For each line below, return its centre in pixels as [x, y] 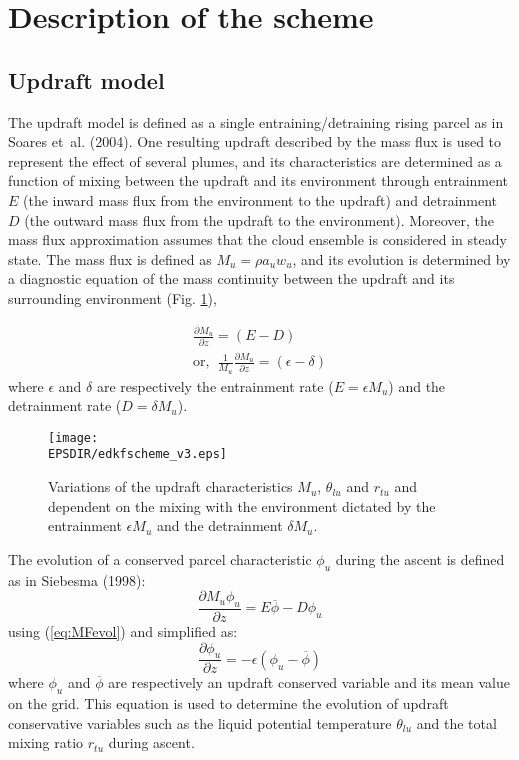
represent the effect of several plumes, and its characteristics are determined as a [255, 160]
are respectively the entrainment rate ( [215, 385]
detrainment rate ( [65, 405]
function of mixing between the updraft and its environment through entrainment [258, 180]
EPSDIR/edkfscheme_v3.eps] [137, 454]
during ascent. [151, 742]
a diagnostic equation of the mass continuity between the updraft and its [231, 278]
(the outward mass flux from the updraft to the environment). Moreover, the [259, 219]
